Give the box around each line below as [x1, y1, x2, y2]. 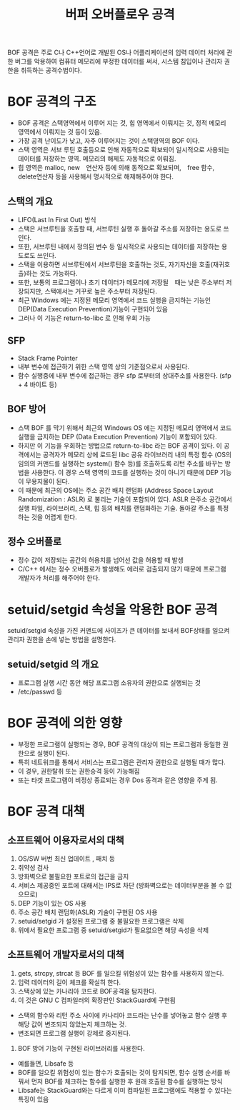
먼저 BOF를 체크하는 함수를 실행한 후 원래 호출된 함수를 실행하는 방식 [31, 1076, 223, 1086]
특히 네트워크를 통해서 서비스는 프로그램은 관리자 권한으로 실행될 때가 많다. [17, 758, 226, 766]
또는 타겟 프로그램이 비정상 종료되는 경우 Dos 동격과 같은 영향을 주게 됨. [17, 776, 218, 784]
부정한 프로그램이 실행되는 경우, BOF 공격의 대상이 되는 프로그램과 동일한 [17, 740, 221, 749]
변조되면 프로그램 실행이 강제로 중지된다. [17, 1029, 131, 1037]
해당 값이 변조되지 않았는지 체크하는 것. [17, 1019, 127, 1029]
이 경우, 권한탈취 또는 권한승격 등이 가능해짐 [17, 767, 141, 776]
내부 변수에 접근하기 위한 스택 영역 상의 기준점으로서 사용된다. [17, 362, 190, 371]
